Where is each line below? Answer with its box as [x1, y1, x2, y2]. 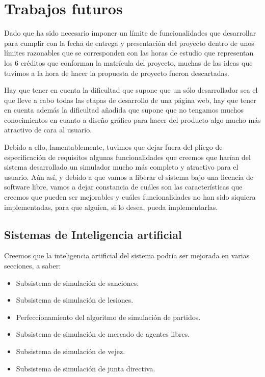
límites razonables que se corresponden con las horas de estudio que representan [4, 47, 254, 58]
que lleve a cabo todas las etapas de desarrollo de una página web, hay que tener [4, 94, 256, 105]
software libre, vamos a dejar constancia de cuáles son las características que [4, 181, 243, 192]
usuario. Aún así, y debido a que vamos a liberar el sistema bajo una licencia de [4, 171, 253, 182]
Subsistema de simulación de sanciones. [16, 277, 139, 288]
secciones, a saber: [4, 260, 61, 271]
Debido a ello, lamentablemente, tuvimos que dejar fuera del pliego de [4, 142, 223, 152]
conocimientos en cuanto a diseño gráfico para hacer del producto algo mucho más [4, 114, 261, 125]
